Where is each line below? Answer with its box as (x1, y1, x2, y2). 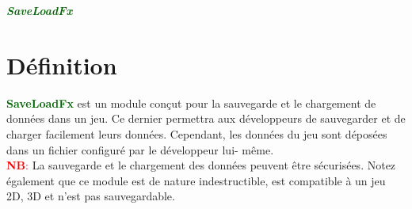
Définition (6, 48, 117, 81)
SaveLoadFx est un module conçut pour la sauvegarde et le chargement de (6, 94, 376, 111)
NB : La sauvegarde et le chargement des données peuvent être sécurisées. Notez (6, 157, 396, 173)
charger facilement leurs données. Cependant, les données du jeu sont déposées (6, 125, 387, 142)
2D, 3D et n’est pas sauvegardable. (6, 188, 175, 204)
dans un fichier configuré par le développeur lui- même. (6, 141, 274, 158)
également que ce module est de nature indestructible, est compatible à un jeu (6, 172, 386, 188)
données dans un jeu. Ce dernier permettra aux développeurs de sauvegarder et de (6, 110, 406, 127)
